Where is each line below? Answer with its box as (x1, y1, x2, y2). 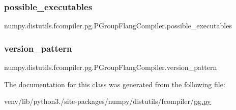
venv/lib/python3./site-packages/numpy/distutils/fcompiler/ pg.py (4, 96, 211, 106)
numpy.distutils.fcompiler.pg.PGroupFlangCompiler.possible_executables (4, 20, 232, 31)
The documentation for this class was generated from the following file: (4, 79, 225, 89)
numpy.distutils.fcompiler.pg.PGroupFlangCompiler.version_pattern (4, 62, 217, 72)
